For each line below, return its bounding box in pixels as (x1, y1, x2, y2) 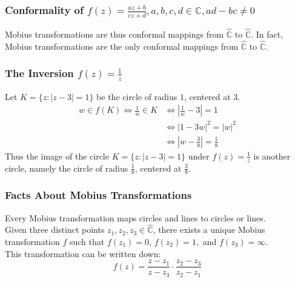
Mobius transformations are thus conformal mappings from (5, 28, 224, 41)
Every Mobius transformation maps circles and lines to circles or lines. (5, 211, 266, 224)
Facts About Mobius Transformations (5, 187, 192, 203)
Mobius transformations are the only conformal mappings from (5, 39, 239, 52)
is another (253, 149, 291, 162)
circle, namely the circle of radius (5, 161, 128, 174)
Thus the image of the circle (5, 149, 109, 162)
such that (69, 235, 105, 247)
